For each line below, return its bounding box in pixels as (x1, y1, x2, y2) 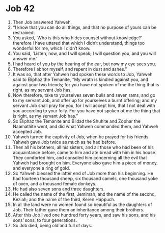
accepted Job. (12, 129, 42, 134)
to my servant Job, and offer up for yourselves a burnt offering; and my (12, 97, 157, 103)
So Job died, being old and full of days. (12, 222, 92, 228)
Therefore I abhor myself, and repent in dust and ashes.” (12, 66, 127, 72)
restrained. (12, 29, 35, 35)
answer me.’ (12, 55, 38, 61)
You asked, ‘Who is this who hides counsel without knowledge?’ (12, 35, 142, 41)
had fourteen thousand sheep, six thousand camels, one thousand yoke (12, 175, 158, 181)
